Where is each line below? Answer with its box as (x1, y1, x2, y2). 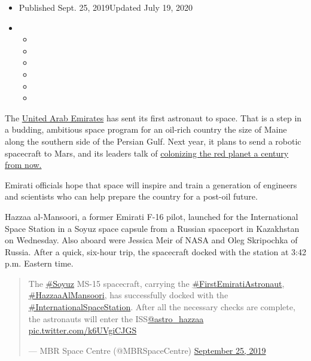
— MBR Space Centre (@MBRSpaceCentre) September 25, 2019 (28, 344, 266, 356)
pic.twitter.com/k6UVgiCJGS (28, 324, 137, 336)
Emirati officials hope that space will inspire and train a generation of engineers (5, 178, 297, 191)
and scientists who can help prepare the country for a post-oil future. (5, 190, 258, 203)
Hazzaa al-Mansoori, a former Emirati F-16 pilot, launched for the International (5, 210, 298, 222)
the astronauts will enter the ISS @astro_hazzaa (28, 312, 204, 325)
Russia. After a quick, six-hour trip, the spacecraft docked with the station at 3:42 (5, 245, 306, 258)
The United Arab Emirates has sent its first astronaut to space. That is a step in (5, 111, 302, 124)
